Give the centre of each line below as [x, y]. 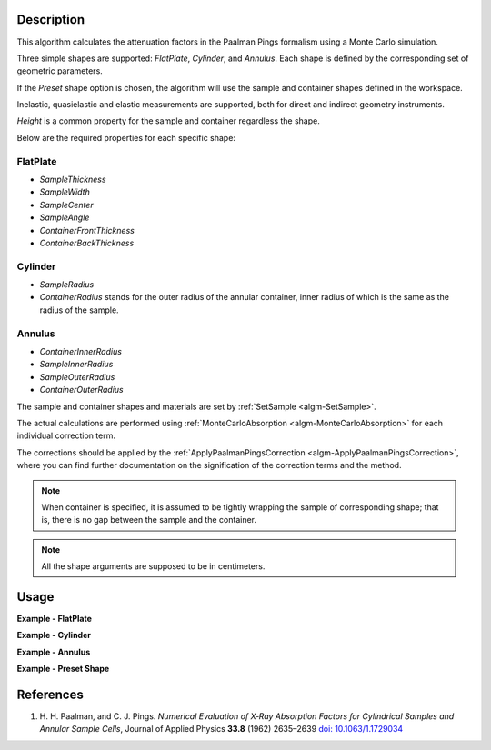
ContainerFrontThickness [87, 230]
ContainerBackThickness [87, 243]
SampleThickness [73, 179]
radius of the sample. [79, 310]
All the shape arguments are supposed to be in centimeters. [153, 566]
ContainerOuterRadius [82, 390]
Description [51, 20]
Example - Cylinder [54, 635]
